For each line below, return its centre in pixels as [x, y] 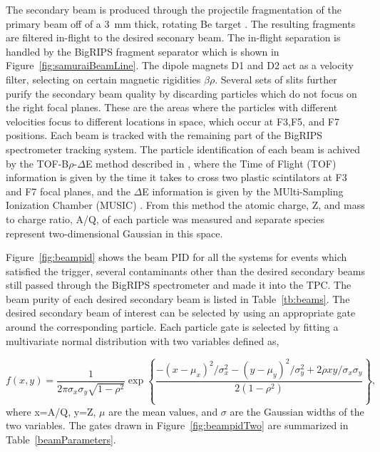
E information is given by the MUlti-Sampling [243, 191]
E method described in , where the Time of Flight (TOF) [211, 163]
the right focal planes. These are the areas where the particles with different [172, 107]
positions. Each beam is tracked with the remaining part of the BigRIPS [164, 135]
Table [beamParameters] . [61, 439]
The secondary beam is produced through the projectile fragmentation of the [174, 9]
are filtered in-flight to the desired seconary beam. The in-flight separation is [173, 37]
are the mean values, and [163, 411]
